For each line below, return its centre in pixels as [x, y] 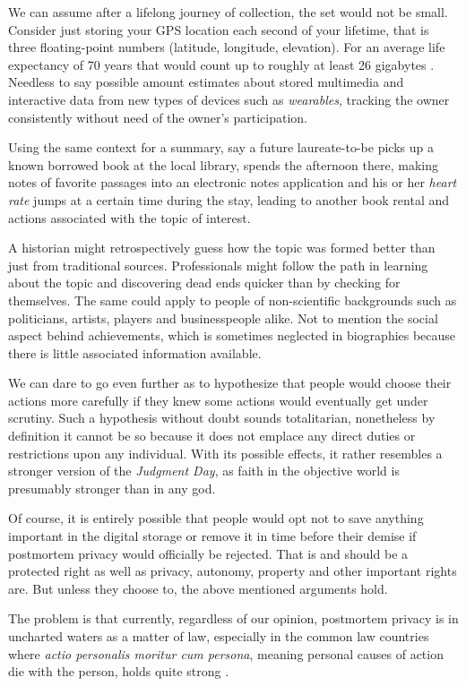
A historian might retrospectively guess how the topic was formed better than [222, 248]
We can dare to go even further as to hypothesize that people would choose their [230, 383]
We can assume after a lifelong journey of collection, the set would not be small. [228, 12]
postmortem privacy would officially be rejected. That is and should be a [208, 553]
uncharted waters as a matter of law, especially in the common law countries [219, 636]
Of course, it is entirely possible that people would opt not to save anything [216, 518]
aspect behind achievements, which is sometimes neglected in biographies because [232, 335]
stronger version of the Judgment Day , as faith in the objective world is [204, 471]
